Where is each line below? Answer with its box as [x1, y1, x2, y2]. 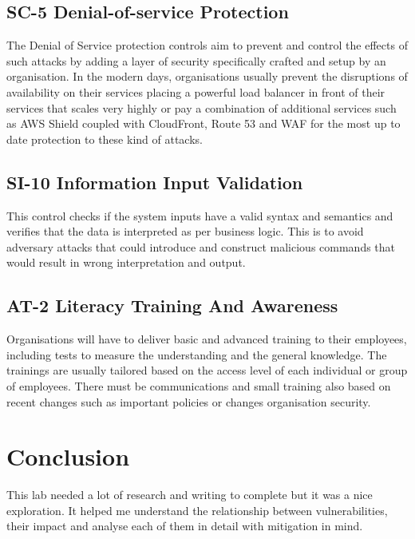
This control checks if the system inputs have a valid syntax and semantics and [6, 207, 393, 224]
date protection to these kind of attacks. [6, 130, 203, 147]
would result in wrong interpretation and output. [6, 254, 246, 271]
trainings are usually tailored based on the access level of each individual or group [6, 362, 408, 378]
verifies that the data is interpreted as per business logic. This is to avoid [6, 223, 364, 240]
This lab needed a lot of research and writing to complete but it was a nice [6, 486, 373, 503]
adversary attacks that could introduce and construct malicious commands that [6, 238, 396, 255]
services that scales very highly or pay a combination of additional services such [6, 99, 397, 116]
